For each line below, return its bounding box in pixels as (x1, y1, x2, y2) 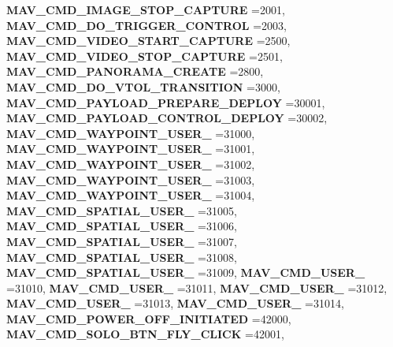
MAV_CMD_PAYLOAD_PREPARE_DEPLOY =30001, (6, 94, 325, 110)
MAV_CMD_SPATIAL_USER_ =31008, (6, 248, 237, 265)
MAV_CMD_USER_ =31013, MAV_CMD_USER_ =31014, (6, 295, 344, 312)
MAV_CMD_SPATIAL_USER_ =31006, (6, 218, 237, 234)
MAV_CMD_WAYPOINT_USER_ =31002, (6, 155, 255, 172)
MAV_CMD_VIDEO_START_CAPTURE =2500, (6, 32, 291, 49)
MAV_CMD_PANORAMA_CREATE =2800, (6, 63, 264, 80)
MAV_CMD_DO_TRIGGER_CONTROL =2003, (6, 17, 287, 33)
